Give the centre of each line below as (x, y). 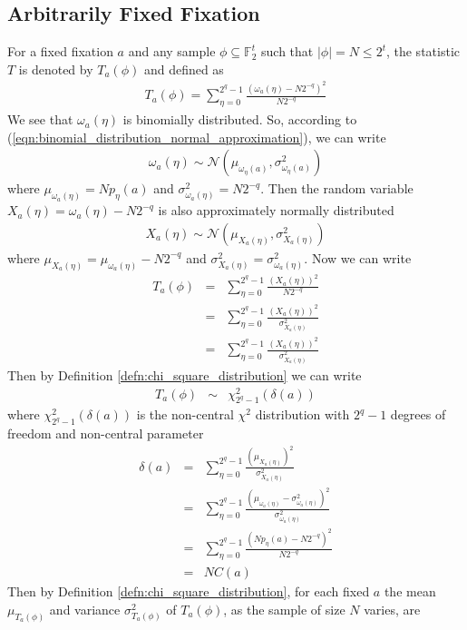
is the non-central (185, 414)
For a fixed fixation (60, 51)
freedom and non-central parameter (106, 433)
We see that (40, 119)
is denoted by (56, 69)
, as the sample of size (284, 609)
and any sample (172, 51)
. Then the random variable (337, 188)
